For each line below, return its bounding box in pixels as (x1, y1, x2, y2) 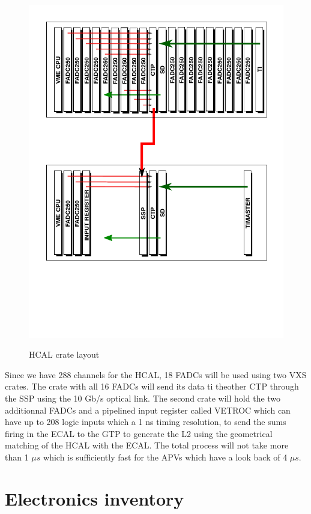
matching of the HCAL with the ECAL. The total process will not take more (5, 439, 289, 451)
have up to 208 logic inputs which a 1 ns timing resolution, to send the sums (5, 415, 286, 428)
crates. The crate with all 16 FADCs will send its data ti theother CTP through (5, 380, 299, 393)
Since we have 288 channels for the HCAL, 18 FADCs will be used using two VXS (5, 368, 307, 381)
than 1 (5, 450, 29, 463)
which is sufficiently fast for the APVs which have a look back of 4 (43, 450, 288, 463)
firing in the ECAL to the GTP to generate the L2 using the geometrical (5, 427, 273, 439)
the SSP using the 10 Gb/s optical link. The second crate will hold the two (5, 392, 281, 404)
